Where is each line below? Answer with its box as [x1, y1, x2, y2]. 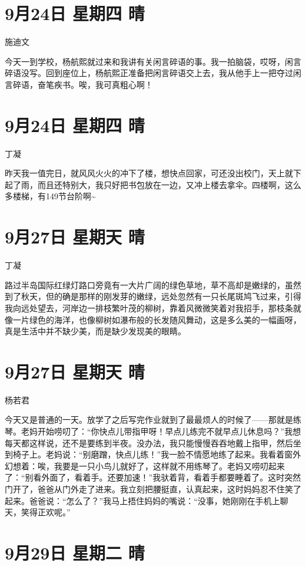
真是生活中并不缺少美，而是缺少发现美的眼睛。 [5, 325, 186, 337]
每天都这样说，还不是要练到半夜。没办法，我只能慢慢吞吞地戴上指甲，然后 [5, 436, 293, 449]
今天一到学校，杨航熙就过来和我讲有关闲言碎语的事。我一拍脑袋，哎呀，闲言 [5, 55, 301, 67]
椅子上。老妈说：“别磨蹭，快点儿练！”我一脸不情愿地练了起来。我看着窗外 [12, 448, 301, 460]
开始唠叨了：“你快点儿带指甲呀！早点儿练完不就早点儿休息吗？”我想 [37, 425, 301, 437]
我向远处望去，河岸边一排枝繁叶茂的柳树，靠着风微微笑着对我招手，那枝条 [5, 301, 293, 314]
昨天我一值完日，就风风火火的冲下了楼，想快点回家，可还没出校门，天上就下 [5, 167, 301, 179]
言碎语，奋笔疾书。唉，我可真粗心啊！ [5, 78, 153, 90]
